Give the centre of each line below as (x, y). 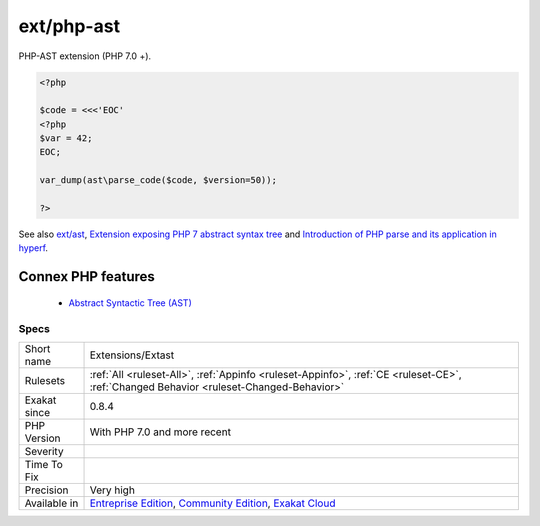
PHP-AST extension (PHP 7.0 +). (85, 56)
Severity (44, 451)
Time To (44, 464)
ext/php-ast (69, 26)
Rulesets (44, 380)
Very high (112, 490)
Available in (51, 503)
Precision (46, 490)
